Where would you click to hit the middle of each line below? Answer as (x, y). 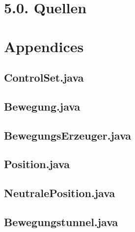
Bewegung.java (42, 106)
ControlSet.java (44, 77)
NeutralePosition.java (60, 193)
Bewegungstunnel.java (61, 222)
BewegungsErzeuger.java (68, 135)
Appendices (44, 46)
